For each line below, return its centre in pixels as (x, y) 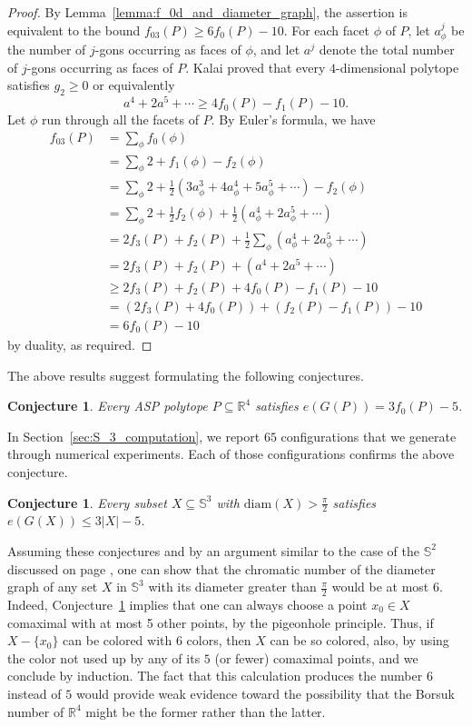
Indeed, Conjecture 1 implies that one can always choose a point (187, 604)
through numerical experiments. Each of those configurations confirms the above (231, 454)
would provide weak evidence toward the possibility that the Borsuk (265, 693)
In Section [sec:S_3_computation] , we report (134, 436)
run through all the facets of (120, 120)
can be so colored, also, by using (359, 640)
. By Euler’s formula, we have (293, 120)
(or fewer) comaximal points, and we (316, 657)
